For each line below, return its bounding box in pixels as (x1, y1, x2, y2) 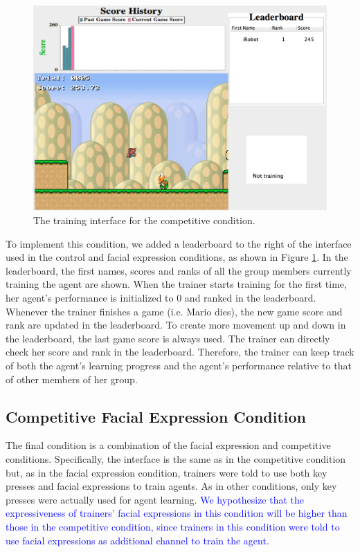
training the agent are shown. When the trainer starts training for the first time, (6, 277, 347, 291)
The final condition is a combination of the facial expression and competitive (6, 438, 331, 452)
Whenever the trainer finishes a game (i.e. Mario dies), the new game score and (6, 304, 343, 318)
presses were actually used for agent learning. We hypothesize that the (6, 492, 305, 506)
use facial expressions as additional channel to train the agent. (6, 533, 269, 547)
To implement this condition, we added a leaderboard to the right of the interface (6, 236, 352, 250)
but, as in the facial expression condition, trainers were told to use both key (6, 465, 327, 479)
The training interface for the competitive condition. (33, 213, 255, 228)
